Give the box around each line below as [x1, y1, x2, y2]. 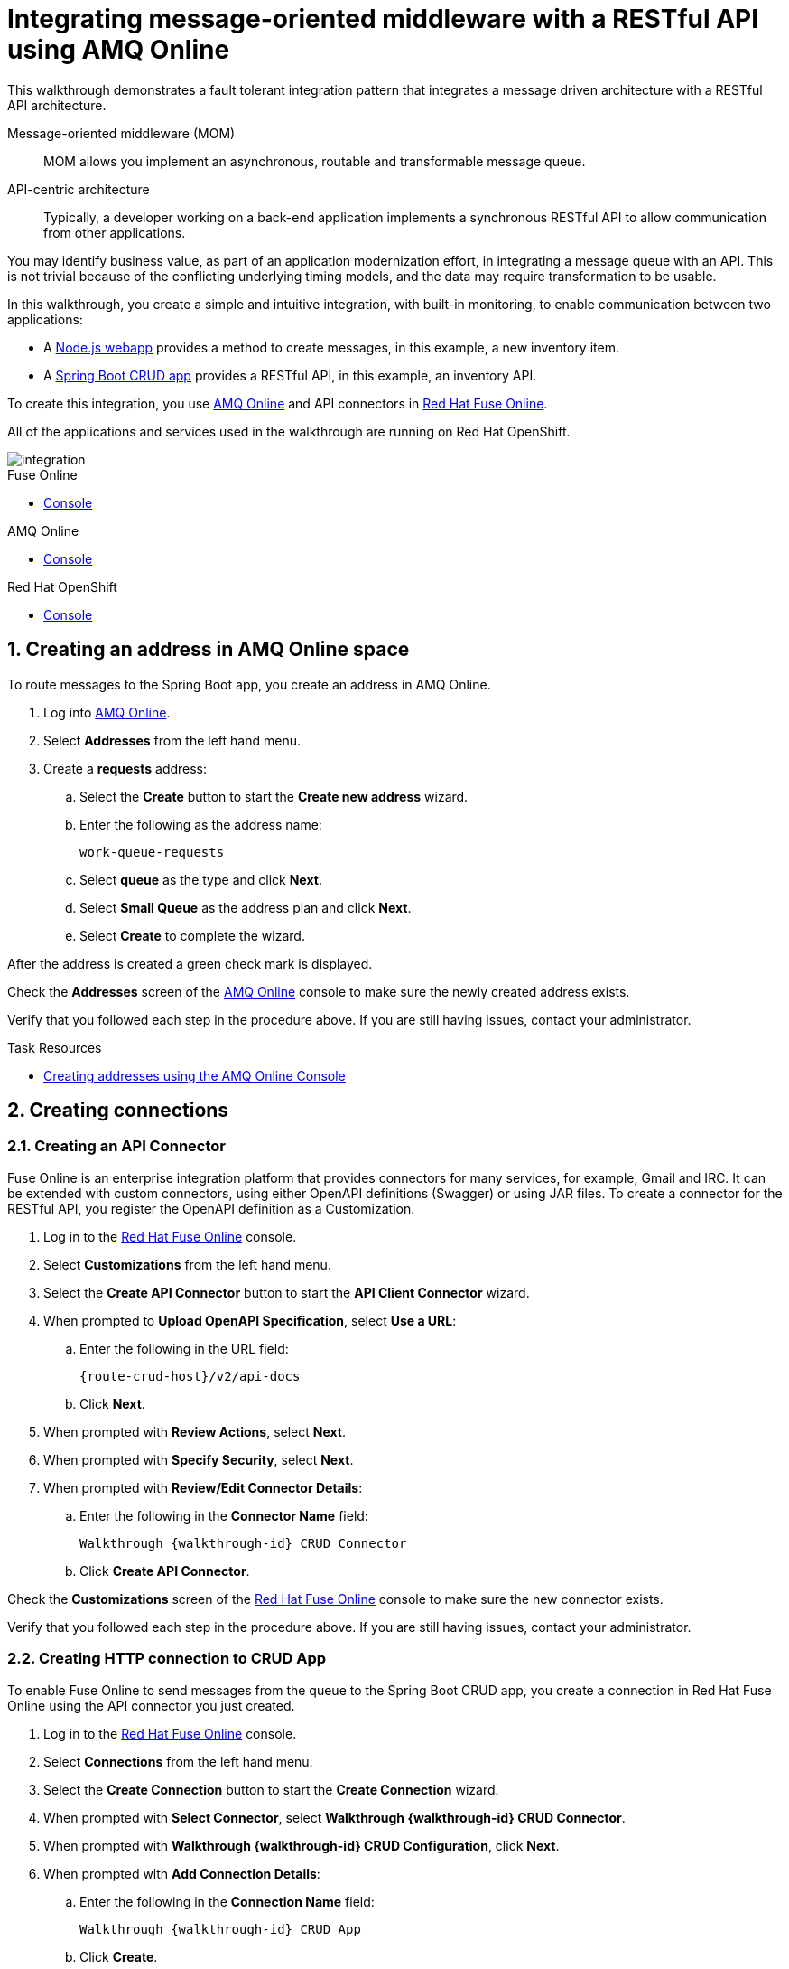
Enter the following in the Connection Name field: [79, 1893, 375, 1909]
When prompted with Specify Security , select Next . [43, 1451, 354, 1467]
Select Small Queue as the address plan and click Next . [79, 899, 412, 915]
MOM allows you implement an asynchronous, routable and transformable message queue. [43, 153, 586, 169]
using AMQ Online [7, 34, 230, 65]
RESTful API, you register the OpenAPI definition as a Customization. [7, 1200, 415, 1216]
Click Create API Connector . [79, 1562, 250, 1579]
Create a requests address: [43, 760, 208, 776]
